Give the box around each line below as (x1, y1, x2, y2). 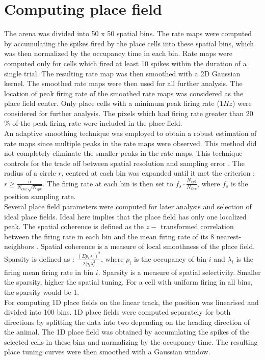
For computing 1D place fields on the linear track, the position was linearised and (4, 296, 259, 307)
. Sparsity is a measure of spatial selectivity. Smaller (98, 266, 261, 277)
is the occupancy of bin (134, 253, 206, 264)
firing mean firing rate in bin (4, 266, 94, 277)
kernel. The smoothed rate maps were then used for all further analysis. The (4, 78, 243, 89)
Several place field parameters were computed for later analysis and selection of (4, 201, 252, 212)
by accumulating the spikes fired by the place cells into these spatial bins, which (4, 38, 254, 48)
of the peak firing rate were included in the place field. (12, 118, 182, 128)
